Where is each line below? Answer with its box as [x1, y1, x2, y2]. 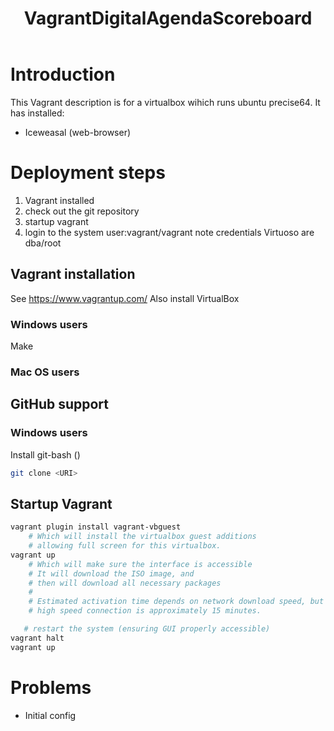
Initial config [24, 709, 77, 721]
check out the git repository [24, 205, 140, 217]
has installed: [10, 107, 65, 119]
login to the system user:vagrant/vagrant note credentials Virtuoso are [24, 226, 315, 238]
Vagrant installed [24, 194, 95, 206]
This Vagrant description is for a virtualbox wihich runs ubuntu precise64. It [10, 96, 321, 108]
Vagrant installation [10, 266, 136, 283]
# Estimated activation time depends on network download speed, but [28, 597, 325, 607]
